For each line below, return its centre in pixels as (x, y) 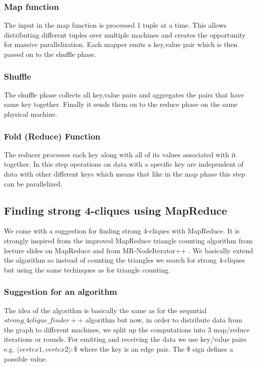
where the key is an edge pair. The (132, 348)
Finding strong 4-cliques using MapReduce (116, 210)
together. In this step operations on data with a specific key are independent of (124, 164)
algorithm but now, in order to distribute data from (164, 320)
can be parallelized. (33, 183)
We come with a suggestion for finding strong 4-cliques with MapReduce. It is (122, 231)
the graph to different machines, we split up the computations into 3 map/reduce (127, 329)
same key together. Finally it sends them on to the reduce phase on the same (121, 104)
